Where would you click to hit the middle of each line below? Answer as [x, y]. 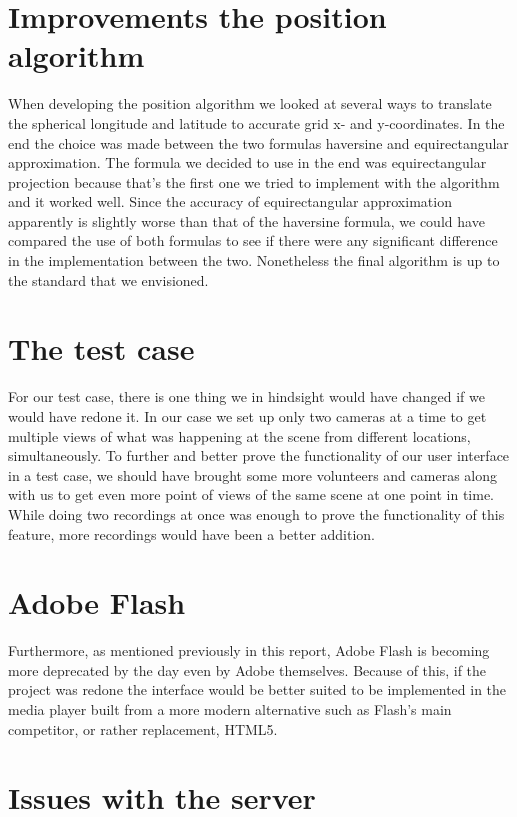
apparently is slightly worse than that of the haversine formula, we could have [246, 220]
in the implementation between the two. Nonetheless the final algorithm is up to [254, 260]
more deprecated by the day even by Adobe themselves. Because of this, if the [247, 669]
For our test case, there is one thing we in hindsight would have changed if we [246, 396]
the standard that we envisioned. [108, 279]
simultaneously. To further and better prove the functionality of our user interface [259, 455]
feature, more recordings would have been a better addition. [192, 533]
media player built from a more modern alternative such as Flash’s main [230, 709]
